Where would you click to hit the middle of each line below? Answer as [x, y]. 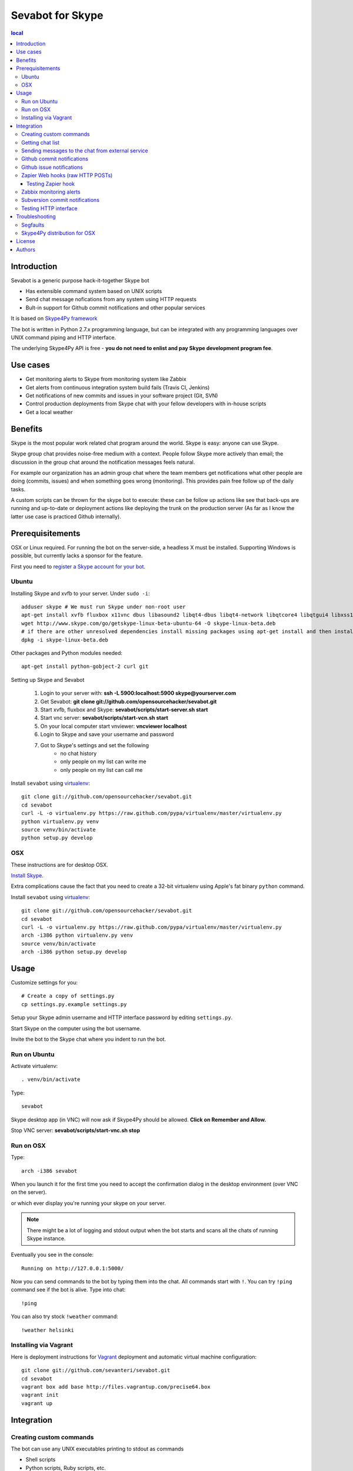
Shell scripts [41, 1460]
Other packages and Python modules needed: [67, 653]
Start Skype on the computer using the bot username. [76, 1028]
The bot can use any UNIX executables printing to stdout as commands [97, 1449]
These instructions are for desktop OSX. [59, 864]
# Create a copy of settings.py [68, 996]
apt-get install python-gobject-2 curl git [85, 667]
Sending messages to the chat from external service [85, 151]
